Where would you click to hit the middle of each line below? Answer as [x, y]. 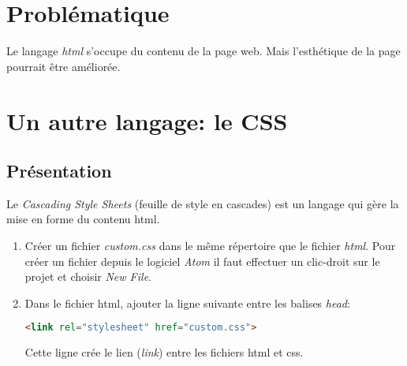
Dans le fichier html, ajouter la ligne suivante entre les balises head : [187, 303]
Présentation [59, 171]
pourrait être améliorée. [63, 66]
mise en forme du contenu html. [83, 219]
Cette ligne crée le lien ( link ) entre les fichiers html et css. [164, 352]
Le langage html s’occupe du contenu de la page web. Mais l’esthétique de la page [203, 51]
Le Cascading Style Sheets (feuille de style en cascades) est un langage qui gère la [203, 203]
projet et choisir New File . [88, 276]
